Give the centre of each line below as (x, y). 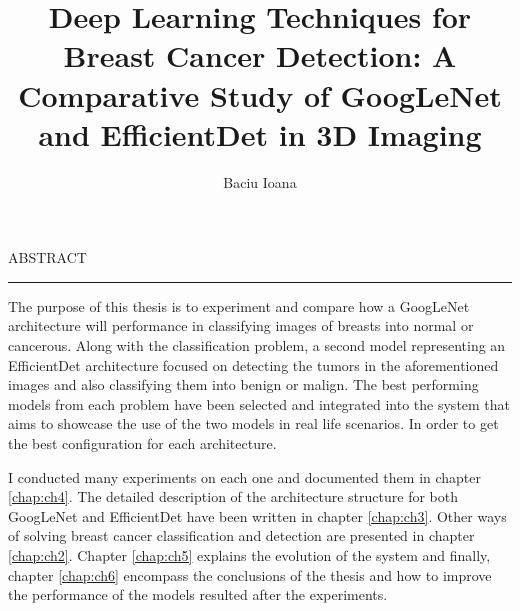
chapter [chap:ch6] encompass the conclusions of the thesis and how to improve (250, 574)
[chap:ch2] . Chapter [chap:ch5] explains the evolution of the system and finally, (249, 555)
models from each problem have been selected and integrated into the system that (259, 403)
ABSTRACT (47, 257)
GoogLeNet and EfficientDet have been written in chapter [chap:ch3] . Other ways (257, 515)
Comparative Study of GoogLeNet (260, 94)
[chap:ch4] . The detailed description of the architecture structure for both (233, 496)
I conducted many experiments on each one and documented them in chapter (245, 476)
